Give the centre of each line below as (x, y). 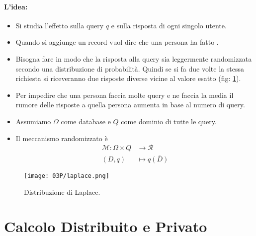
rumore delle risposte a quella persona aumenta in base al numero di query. (130, 105)
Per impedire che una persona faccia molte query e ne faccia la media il (125, 95)
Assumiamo (33, 121)
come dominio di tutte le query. (169, 121)
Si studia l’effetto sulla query (60, 25)
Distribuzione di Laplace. (62, 192)
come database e (86, 121)
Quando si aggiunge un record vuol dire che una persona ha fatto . (117, 42)
